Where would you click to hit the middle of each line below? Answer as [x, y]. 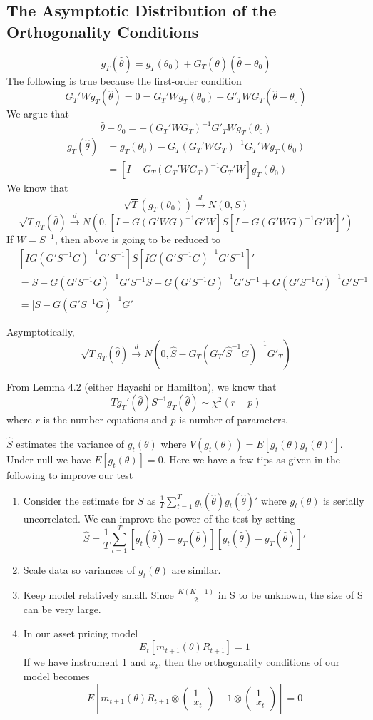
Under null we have [49, 459]
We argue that [38, 114]
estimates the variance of [70, 444]
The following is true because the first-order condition [124, 80]
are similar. [196, 570]
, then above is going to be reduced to [138, 239]
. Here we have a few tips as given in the [251, 459]
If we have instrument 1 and [85, 662]
